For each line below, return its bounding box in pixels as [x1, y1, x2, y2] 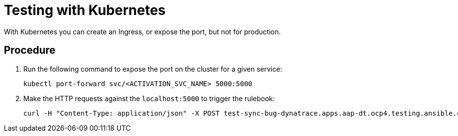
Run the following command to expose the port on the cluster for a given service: [23, 64, 282, 73]
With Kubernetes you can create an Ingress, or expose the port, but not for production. [4, 27, 281, 36]
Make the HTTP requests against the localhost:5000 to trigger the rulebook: [23, 94, 275, 103]
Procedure [4, 44, 56, 57]
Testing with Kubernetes [4, 2, 166, 18]
